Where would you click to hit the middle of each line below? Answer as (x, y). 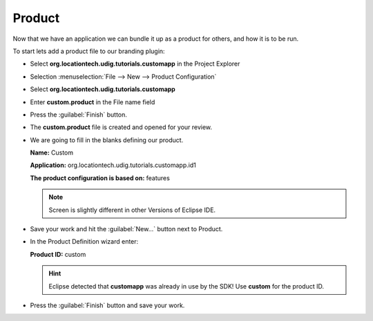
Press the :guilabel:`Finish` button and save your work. (107, 305)
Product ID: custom (58, 254)
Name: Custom (52, 153)
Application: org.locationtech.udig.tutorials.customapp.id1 (113, 165)
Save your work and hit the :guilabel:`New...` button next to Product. (126, 229)
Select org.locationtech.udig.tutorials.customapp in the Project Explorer (135, 64)
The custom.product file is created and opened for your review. (121, 127)
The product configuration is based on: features (100, 178)
